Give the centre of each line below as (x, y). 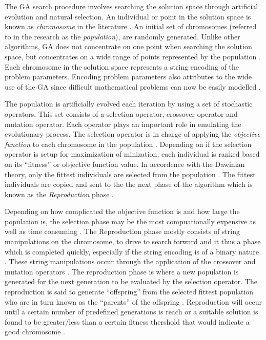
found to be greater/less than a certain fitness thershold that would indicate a (127, 321)
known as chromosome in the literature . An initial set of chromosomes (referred (131, 26)
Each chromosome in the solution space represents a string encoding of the (122, 66)
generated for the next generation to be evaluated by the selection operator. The (131, 281)
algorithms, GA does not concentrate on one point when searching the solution (128, 46)
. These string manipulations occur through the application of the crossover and (130, 261)
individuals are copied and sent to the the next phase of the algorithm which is (129, 184)
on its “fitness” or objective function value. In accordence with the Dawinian (125, 164)
